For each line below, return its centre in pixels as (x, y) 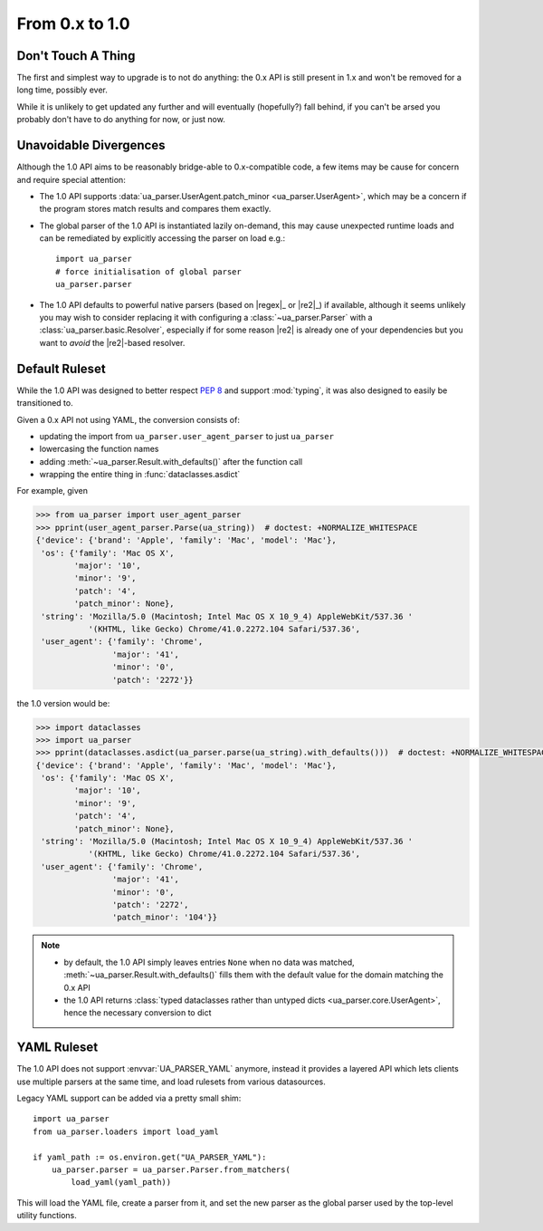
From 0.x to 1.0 (73, 24)
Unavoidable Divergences (91, 145)
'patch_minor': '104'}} (164, 918)
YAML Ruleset (57, 1048)
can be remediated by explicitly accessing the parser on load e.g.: (162, 238)
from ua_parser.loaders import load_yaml (126, 1131)
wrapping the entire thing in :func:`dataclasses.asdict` (140, 475)
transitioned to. (45, 403)
